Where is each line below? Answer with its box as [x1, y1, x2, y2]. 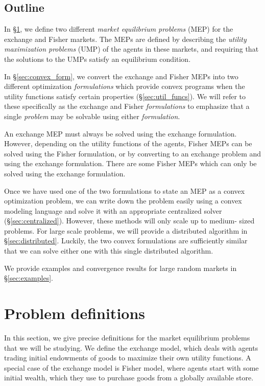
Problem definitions [4, 303, 146, 324]
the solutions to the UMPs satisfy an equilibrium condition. [4, 53, 191, 64]
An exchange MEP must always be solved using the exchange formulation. [4, 128, 237, 139]
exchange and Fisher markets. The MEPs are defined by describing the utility [4, 33, 247, 44]
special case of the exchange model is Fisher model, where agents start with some [4, 362, 259, 373]
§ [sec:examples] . [4, 273, 53, 283]
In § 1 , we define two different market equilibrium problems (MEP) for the [4, 24, 233, 34]
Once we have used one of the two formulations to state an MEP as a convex [4, 185, 245, 196]
